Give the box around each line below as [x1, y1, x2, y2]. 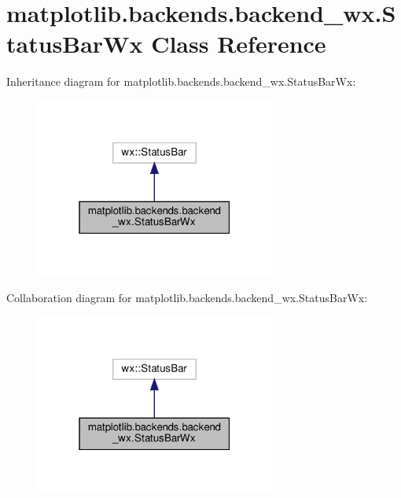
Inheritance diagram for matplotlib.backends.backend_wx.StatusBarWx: [6, 73, 356, 90]
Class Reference [151, 28, 326, 60]
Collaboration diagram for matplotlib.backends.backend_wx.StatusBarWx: [6, 290, 368, 306]
